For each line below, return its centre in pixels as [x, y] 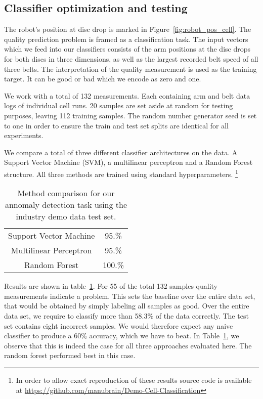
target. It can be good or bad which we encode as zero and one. [103, 79]
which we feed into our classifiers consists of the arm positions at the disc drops [127, 49]
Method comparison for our [66, 193]
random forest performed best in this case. [70, 355]
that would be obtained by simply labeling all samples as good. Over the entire [127, 306]
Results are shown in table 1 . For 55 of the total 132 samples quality [111, 286]
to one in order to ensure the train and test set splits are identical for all [116, 125]
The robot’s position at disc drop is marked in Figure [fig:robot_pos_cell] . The [128, 29]
